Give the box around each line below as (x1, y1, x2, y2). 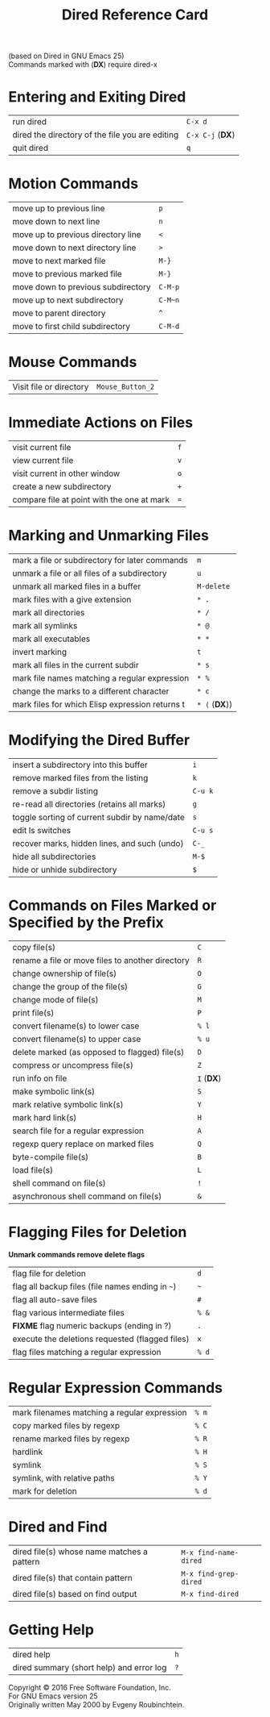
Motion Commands (8, 175, 139, 193)
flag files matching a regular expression (12, 1346, 162, 1357)
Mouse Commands (8, 353, 137, 372)
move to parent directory (12, 308, 106, 319)
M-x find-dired (180, 1589, 239, 1598)
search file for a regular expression (12, 1125, 145, 1136)
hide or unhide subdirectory (12, 864, 117, 875)
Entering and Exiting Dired (8, 88, 186, 106)
